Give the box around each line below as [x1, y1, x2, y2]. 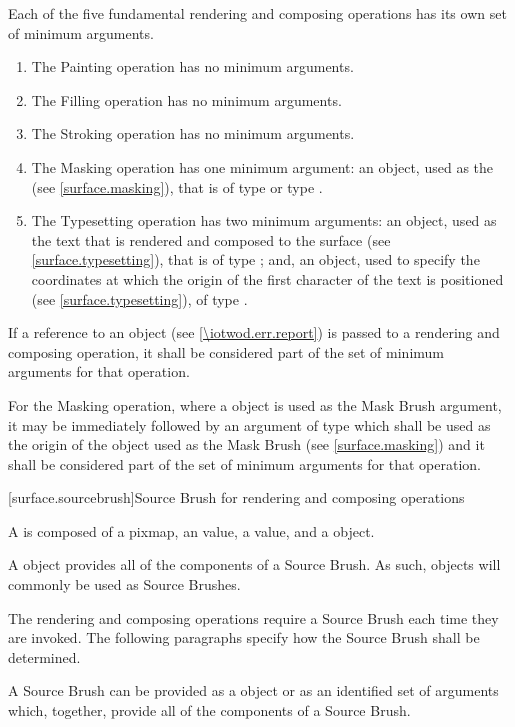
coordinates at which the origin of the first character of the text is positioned [31, 268, 504, 289]
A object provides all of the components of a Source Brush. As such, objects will [8, 554, 501, 575]
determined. [8, 646, 81, 667]
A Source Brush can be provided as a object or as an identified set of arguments [8, 680, 499, 701]
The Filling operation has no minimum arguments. [31, 89, 342, 110]
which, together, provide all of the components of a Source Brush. [8, 700, 411, 721]
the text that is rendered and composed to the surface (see [31, 229, 391, 250]
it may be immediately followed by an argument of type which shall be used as [8, 414, 491, 435]
